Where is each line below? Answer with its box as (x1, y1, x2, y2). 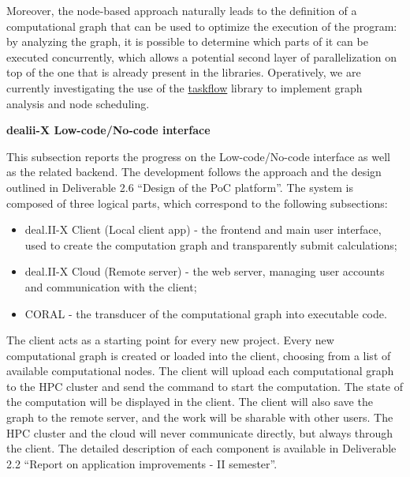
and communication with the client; (24, 278, 197, 295)
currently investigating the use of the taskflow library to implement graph (6, 79, 363, 96)
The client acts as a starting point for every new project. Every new (6, 332, 334, 348)
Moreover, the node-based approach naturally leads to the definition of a (6, 2, 357, 18)
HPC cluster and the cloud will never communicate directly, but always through (6, 424, 393, 441)
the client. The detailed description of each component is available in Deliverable (6, 440, 397, 456)
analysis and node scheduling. (6, 95, 150, 111)
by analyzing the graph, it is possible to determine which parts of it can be (6, 33, 368, 50)
